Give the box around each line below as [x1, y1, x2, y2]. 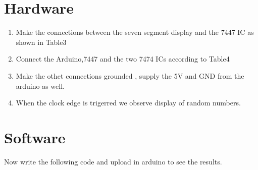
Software [4, 127, 66, 147]
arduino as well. [16, 80, 65, 91]
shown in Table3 [16, 36, 67, 47]
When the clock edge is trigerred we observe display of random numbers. [16, 97, 241, 108]
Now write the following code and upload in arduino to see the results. [4, 156, 222, 166]
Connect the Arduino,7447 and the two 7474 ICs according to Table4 [16, 53, 230, 64]
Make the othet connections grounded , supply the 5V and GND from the [16, 70, 244, 81]
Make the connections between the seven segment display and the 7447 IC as [16, 27, 254, 37]
